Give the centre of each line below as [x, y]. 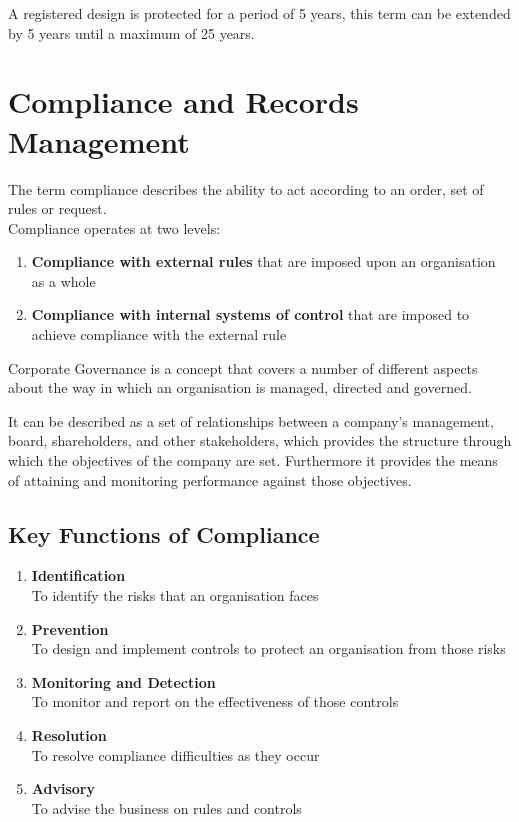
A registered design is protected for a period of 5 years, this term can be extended [259, 13]
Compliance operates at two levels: [114, 227]
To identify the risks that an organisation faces [175, 595]
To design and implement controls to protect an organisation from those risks [268, 648]
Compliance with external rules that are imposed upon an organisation [263, 261]
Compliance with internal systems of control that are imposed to [250, 314]
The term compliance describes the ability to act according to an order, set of [246, 188]
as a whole [63, 280]
